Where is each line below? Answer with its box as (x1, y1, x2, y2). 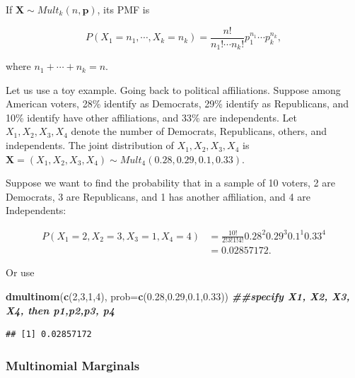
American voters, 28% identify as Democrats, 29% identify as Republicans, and (6, 96, 349, 111)
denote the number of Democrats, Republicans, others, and (71, 124, 327, 138)
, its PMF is (97, 2, 150, 16)
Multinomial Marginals (6, 356, 140, 374)
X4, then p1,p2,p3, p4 (6, 302, 115, 317)
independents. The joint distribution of (6, 138, 174, 153)
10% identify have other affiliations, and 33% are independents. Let (6, 110, 297, 124)
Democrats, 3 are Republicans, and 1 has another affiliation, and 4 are (6, 189, 310, 203)
